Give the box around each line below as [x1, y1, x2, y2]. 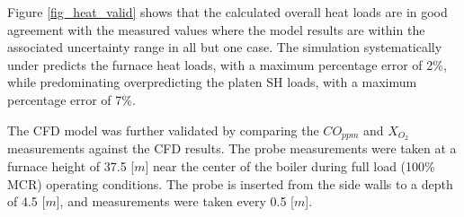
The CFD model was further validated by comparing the [7, 120, 319, 139]
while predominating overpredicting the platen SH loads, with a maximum [7, 73, 417, 91]
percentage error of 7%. [7, 90, 136, 108]
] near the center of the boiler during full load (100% [145, 157, 435, 176]
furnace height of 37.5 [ [7, 157, 135, 176]
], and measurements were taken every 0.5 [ [56, 192, 294, 211]
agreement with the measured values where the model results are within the [7, 20, 425, 39]
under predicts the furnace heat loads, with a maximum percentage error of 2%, [7, 55, 447, 74]
